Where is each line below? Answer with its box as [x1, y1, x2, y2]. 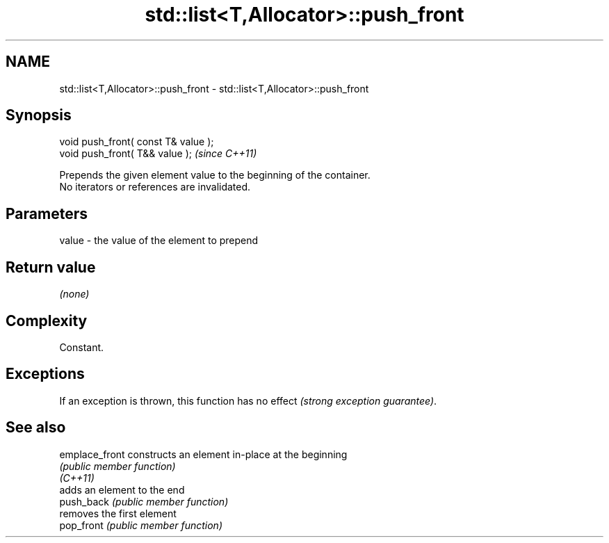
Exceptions [6, 365, 85, 383]
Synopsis [6, 106, 72, 124]
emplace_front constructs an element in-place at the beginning [59, 448, 348, 460]
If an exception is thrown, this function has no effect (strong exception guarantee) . [59, 394, 437, 407]
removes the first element [59, 507, 177, 519]
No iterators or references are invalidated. [59, 181, 251, 193]
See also [6, 419, 66, 437]
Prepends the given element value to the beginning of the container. [59, 169, 371, 181]
